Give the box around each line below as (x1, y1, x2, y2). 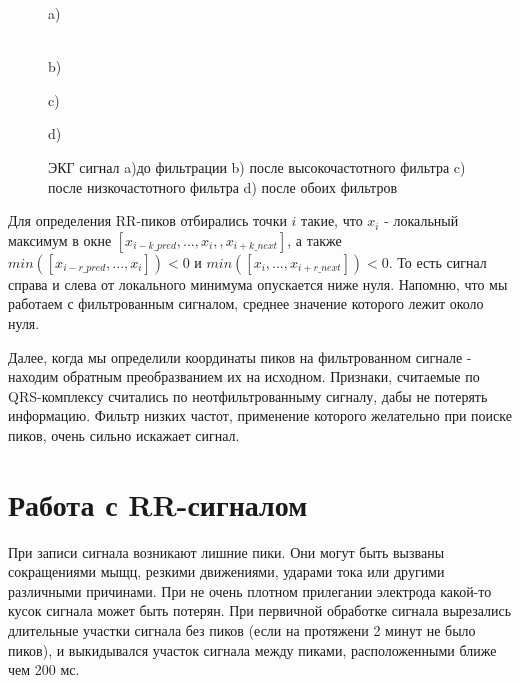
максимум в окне (8, 229, 112, 250)
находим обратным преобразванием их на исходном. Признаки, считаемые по (8, 366, 480, 387)
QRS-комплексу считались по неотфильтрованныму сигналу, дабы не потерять (8, 385, 488, 406)
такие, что (301, 210, 363, 231)
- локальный (384, 210, 459, 231)
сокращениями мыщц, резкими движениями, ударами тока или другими (8, 561, 445, 582)
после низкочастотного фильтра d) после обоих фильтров (48, 176, 397, 197)
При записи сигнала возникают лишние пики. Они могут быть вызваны (8, 541, 445, 562)
